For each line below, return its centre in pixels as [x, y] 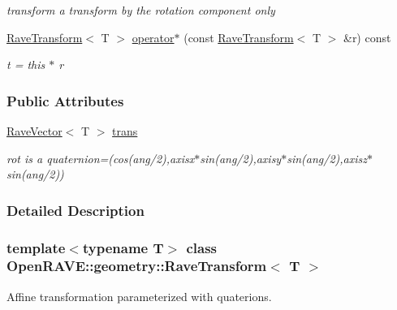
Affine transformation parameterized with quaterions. [139, 296]
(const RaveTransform [239, 37]
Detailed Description [76, 210]
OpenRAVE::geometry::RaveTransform [137, 266]
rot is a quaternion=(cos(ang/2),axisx [101, 158]
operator [153, 37]
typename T [123, 247]
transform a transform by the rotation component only [141, 10]
